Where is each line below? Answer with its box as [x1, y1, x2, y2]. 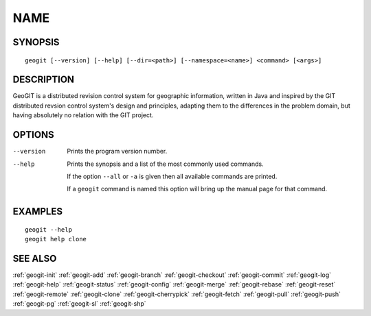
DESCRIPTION [12, 74, 75, 86]
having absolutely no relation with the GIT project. [12, 111, 154, 119]
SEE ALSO [12, 252, 57, 264]
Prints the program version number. [67, 147, 168, 156]
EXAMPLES [12, 206, 63, 217]
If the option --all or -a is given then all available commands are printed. [67, 172, 278, 180]
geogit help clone [25, 235, 87, 243]
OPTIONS [12, 129, 54, 141]
